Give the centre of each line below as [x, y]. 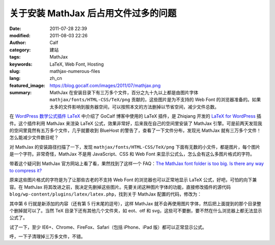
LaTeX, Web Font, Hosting [77, 64]
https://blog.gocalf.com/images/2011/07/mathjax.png [105, 85]
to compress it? [26, 170]
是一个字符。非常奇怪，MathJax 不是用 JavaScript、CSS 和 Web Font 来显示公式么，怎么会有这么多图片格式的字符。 [132, 154]
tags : [15, 57]
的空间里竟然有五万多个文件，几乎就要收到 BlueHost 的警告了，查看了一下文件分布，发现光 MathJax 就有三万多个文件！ [135, 130]
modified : [20, 35]
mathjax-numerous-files [75, 71]
